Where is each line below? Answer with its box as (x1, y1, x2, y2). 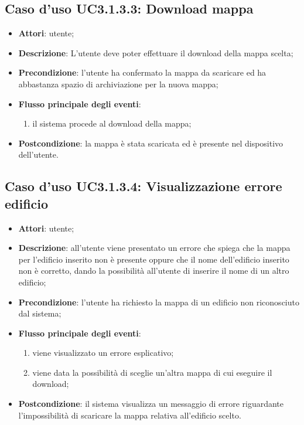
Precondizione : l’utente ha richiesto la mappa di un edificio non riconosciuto (18, 295, 299, 308)
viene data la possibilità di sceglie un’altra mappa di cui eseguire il (32, 366, 272, 378)
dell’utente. (18, 148, 59, 161)
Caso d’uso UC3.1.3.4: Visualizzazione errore (5, 177, 282, 195)
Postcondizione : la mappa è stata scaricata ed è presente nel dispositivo (18, 137, 283, 149)
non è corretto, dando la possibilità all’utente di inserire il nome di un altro (18, 264, 289, 277)
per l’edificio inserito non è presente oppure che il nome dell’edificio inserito (18, 253, 289, 265)
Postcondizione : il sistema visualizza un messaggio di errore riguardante (18, 397, 284, 410)
